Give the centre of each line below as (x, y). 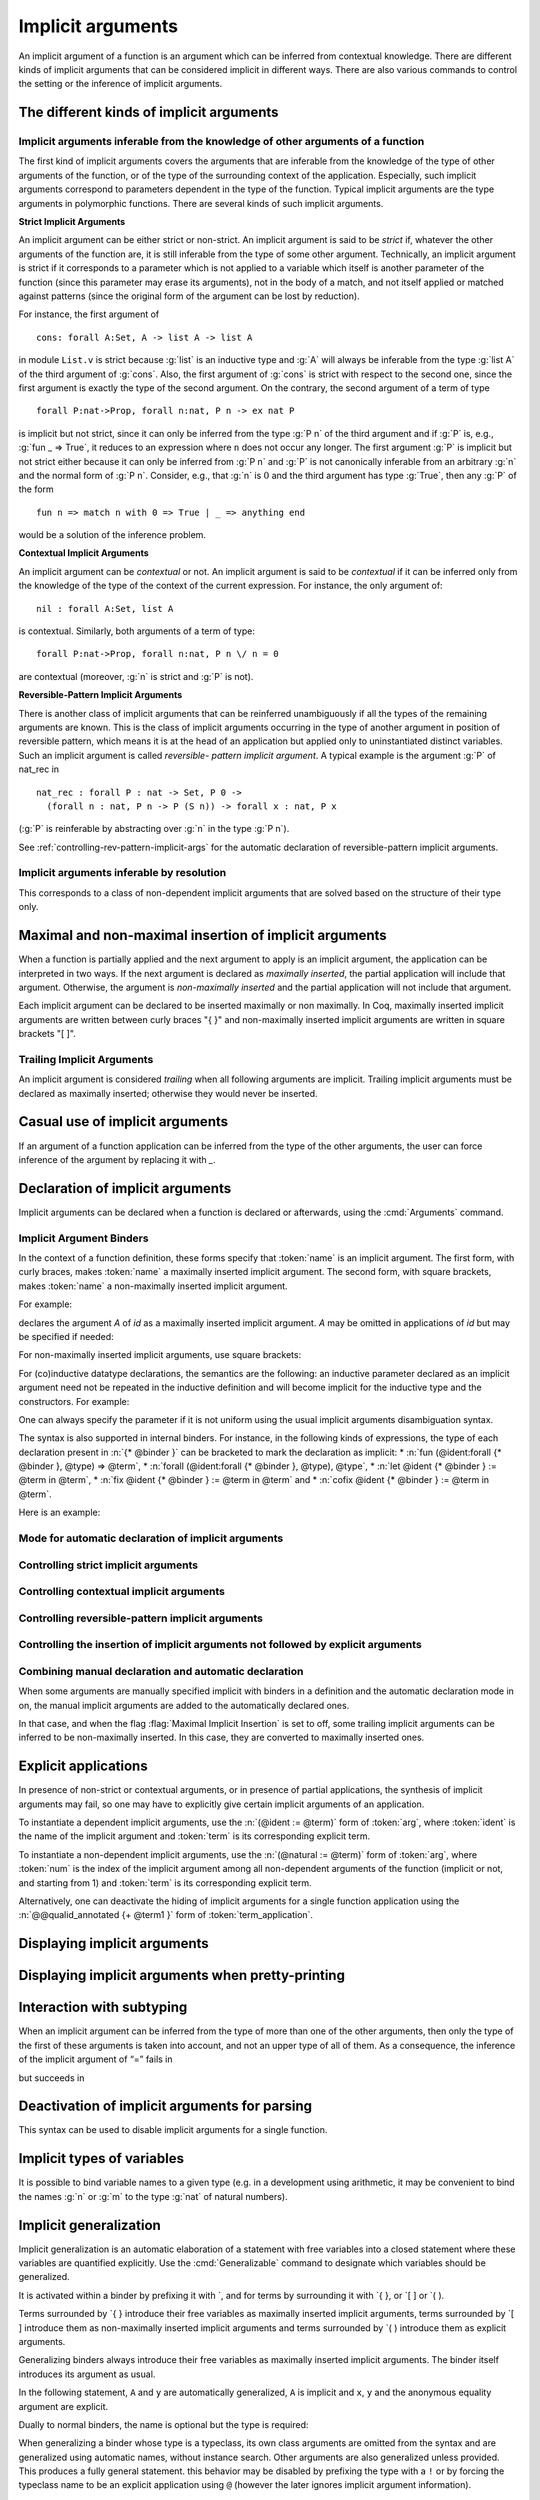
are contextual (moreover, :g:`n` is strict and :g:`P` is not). (136, 676)
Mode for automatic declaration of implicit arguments (151, 1538)
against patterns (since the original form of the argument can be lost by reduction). (189, 296)
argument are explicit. (63, 2406)
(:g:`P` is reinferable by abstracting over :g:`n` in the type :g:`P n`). (154, 829)
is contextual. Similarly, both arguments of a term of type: (136, 631)
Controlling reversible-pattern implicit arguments (141, 1618)
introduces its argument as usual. (87, 2374)
